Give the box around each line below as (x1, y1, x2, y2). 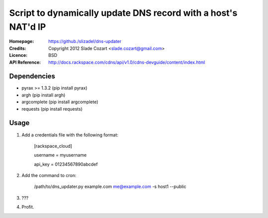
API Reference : (9, 59, 41, 65)
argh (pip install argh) (21, 92, 66, 98)
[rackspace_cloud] (34, 143, 72, 149)
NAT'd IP (9, 21, 46, 32)
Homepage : (9, 39, 34, 44)
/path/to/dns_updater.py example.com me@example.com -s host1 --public (34, 183, 187, 190)
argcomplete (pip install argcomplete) (21, 99, 99, 105)
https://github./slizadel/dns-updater (48, 39, 122, 44)
